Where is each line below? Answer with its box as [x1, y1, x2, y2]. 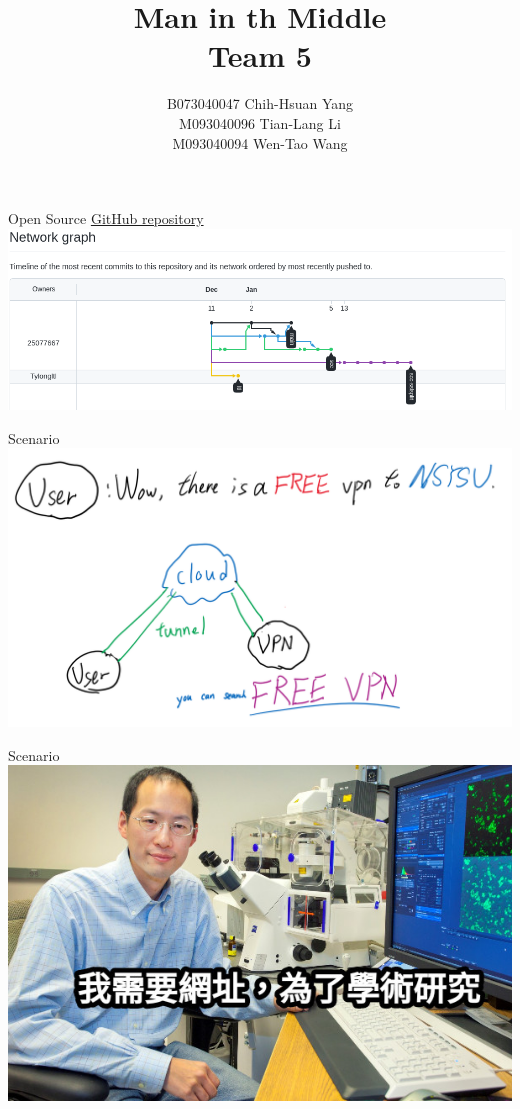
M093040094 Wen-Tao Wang [172, 132, 348, 153]
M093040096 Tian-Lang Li [179, 112, 341, 133]
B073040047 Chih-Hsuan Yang [166, 93, 354, 114]
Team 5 [208, 35, 312, 76]
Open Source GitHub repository [8, 208, 204, 229]
